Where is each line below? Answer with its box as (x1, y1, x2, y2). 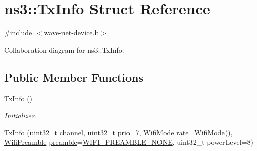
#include (4, 27, 33, 38)
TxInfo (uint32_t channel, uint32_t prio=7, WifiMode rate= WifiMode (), (4, 127, 233, 137)
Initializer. (4, 110, 37, 121)
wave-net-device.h (44, 27, 99, 38)
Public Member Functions (4, 69, 143, 85)
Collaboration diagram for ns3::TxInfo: (4, 44, 124, 55)
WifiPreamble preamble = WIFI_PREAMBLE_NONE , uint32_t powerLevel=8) (4, 137, 253, 147)
